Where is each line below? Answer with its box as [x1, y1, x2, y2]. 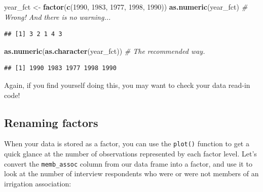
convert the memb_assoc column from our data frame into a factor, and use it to [4, 158, 252, 169]
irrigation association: [4, 178, 71, 188]
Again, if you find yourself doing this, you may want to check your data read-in [4, 79, 250, 90]
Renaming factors [4, 114, 98, 130]
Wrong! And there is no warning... [4, 11, 111, 22]
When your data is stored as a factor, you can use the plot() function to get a [4, 138, 249, 149]
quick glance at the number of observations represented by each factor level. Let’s [4, 148, 257, 159]
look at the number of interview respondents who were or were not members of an [4, 168, 259, 179]
